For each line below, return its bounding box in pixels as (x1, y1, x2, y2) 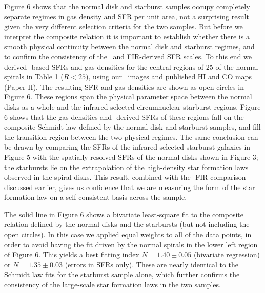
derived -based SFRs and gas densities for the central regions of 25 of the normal (4, 61, 258, 72)
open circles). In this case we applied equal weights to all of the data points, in (4, 229, 252, 240)
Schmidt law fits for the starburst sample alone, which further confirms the (4, 269, 240, 280)
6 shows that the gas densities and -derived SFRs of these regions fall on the (4, 111, 244, 122)
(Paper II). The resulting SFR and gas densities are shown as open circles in (4, 81, 244, 92)
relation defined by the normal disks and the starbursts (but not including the (4, 219, 250, 229)
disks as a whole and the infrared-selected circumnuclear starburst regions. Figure (4, 101, 261, 112)
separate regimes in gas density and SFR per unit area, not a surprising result (4, 11, 249, 22)
